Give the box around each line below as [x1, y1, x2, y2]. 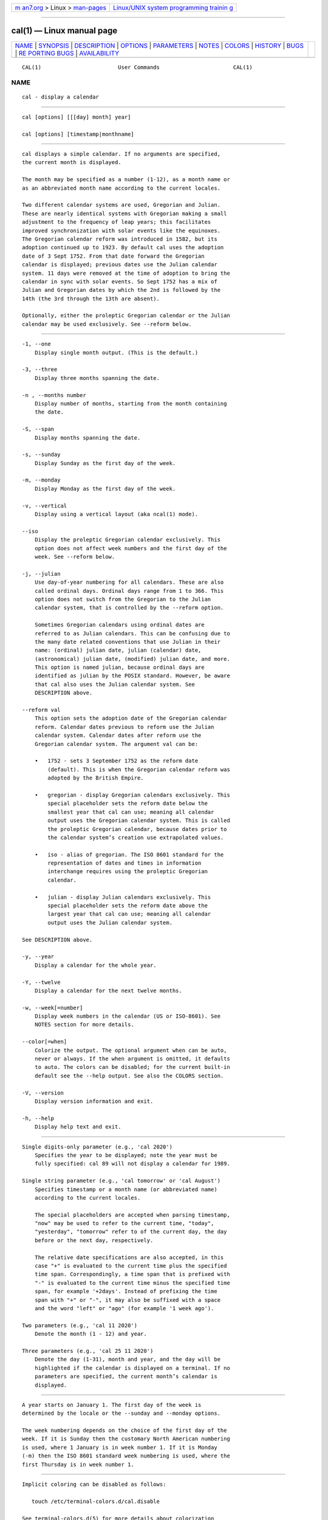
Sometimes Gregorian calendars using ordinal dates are [34, 621, 205, 629]
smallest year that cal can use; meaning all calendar [47, 809, 214, 815]
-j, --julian [22, 570, 61, 577]
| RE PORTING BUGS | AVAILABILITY [15, 49, 120, 57]
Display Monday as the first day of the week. [34, 485, 176, 492]
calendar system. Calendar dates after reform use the [34, 732, 202, 739]
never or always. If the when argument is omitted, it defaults [34, 1055, 230, 1062]
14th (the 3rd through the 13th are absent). [22, 295, 160, 302]
